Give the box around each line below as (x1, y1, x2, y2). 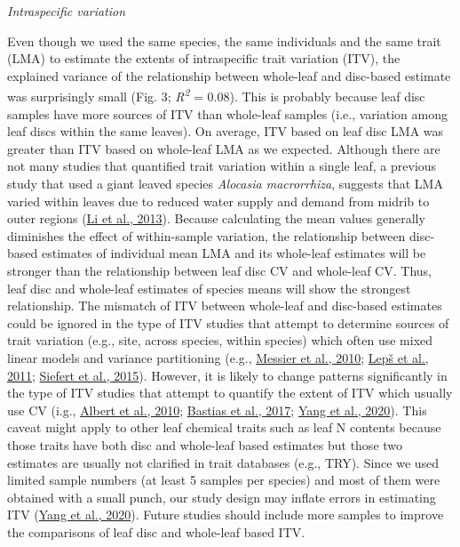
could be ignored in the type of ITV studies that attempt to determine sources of (7, 313, 449, 332)
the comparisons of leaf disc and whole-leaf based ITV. (7, 522, 305, 541)
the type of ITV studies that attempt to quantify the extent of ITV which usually (7, 383, 453, 402)
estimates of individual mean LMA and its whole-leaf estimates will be (41, 244, 426, 262)
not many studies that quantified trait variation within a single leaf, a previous (7, 157, 437, 175)
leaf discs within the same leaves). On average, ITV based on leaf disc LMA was (7, 122, 444, 141)
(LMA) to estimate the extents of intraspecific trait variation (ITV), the (7, 49, 401, 68)
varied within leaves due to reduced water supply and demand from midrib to (7, 191, 430, 210)
